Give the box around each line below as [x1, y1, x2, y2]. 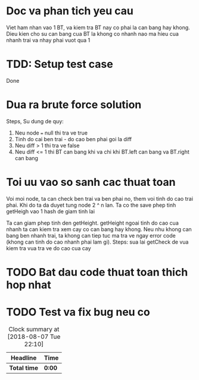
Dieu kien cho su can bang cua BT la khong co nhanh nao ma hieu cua [6, 30, 179, 37]
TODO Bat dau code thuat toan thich [6, 265, 188, 279]
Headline [11, 353, 37, 362]
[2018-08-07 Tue [7, 332, 61, 341]
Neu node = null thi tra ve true [14, 129, 88, 136]
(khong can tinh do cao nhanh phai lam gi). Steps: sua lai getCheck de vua [6, 238, 189, 245]
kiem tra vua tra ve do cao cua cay [6, 244, 91, 251]
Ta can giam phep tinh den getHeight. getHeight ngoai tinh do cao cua [6, 219, 179, 226]
